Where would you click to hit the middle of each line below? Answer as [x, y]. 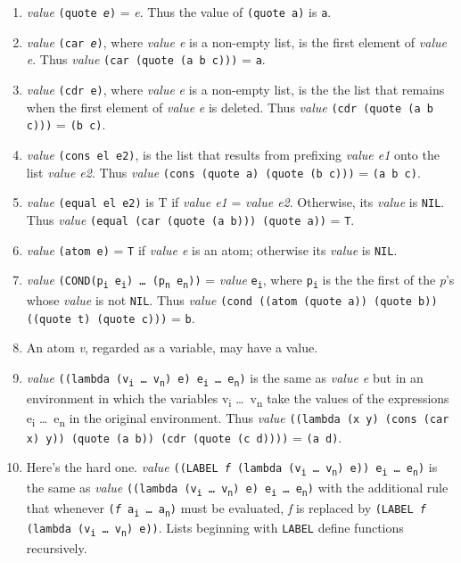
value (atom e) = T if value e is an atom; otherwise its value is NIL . [212, 249]
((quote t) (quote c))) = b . [111, 317]
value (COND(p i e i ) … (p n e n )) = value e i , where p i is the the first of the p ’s [240, 281]
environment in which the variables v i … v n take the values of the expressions [238, 399]
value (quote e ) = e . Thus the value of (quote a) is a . [179, 12]
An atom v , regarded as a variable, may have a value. [172, 348]
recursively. [57, 548]
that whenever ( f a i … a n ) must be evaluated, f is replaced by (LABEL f [226, 508]
